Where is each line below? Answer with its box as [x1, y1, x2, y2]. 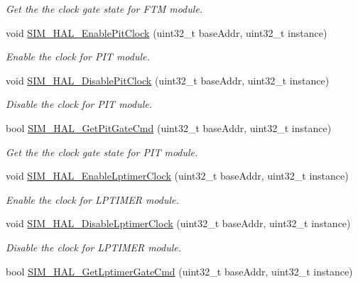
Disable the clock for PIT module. [6, 97, 153, 111]
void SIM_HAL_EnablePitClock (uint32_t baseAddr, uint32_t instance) [6, 25, 327, 40]
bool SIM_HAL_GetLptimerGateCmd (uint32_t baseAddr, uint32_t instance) [6, 263, 353, 278]
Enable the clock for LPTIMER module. [6, 192, 179, 207]
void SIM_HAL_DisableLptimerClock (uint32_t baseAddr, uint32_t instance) [6, 216, 351, 231]
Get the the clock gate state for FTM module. [6, 1, 203, 16]
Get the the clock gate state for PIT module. [6, 144, 198, 159]
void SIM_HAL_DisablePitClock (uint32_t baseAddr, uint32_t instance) [6, 72, 330, 87]
